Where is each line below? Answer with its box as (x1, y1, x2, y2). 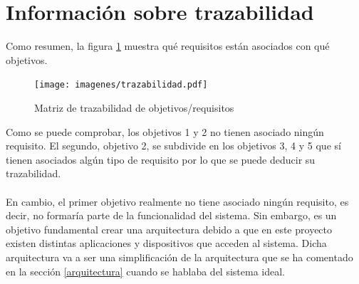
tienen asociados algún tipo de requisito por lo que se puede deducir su (6, 152, 316, 167)
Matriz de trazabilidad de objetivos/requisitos (34, 100, 234, 115)
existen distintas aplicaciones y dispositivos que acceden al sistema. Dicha (6, 236, 327, 251)
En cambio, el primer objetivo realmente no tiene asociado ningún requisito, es (6, 194, 349, 209)
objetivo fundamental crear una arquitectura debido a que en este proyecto (6, 221, 333, 236)
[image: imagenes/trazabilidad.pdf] (34, 80, 208, 90)
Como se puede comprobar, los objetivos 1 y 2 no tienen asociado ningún (6, 124, 324, 139)
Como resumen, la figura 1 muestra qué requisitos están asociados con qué (6, 38, 330, 53)
